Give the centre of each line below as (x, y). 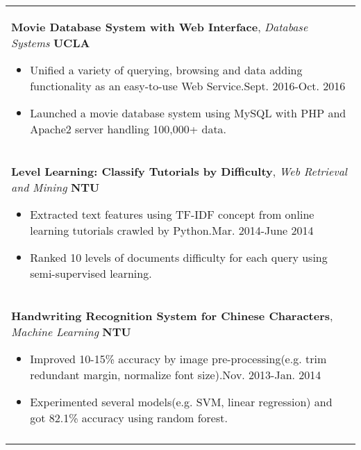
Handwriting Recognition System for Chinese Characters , (172, 316)
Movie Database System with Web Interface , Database (160, 27)
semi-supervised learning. (91, 273)
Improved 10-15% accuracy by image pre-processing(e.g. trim (178, 359)
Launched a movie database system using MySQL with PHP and (188, 113)
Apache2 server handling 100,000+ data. (128, 129)
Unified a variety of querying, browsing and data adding (166, 70)
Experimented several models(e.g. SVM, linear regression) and (181, 402)
